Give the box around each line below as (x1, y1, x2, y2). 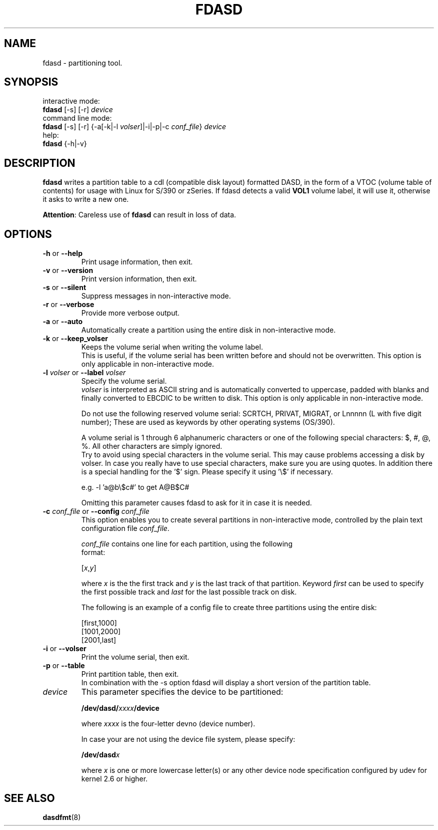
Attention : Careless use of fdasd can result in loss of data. (42, 210, 236, 219)
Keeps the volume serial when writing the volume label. (81, 343, 263, 352)
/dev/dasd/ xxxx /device (81, 704, 159, 713)
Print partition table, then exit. (81, 670, 179, 679)
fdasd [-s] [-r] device (42, 105, 113, 114)
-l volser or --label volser (42, 368, 126, 377)
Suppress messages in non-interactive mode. (81, 292, 231, 301)
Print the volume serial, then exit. (81, 653, 189, 662)
